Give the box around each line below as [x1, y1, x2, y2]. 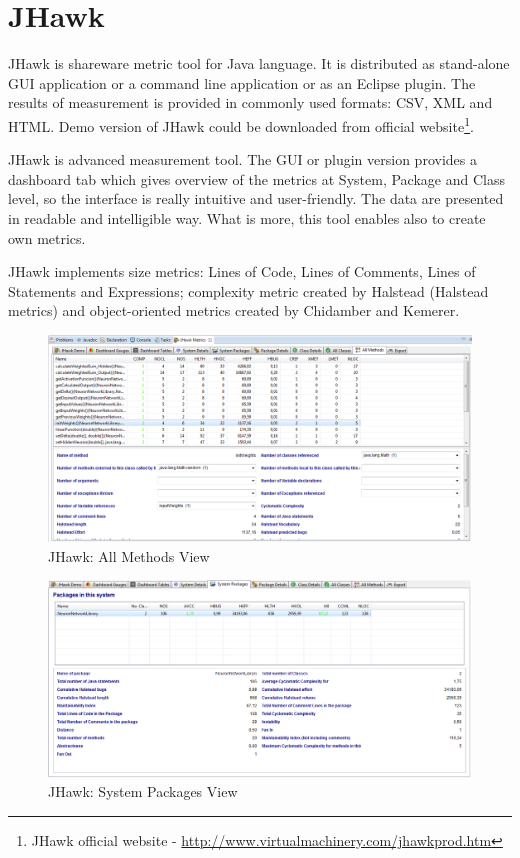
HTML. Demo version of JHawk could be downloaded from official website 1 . [8, 112, 474, 136]
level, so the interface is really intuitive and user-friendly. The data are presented [8, 188, 504, 209]
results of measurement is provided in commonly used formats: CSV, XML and [8, 92, 493, 113]
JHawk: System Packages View [48, 781, 238, 802]
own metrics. [8, 227, 86, 248]
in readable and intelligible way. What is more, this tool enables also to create [8, 207, 486, 228]
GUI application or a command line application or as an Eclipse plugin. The [8, 72, 476, 93]
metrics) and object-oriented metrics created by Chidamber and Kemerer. [8, 300, 460, 321]
